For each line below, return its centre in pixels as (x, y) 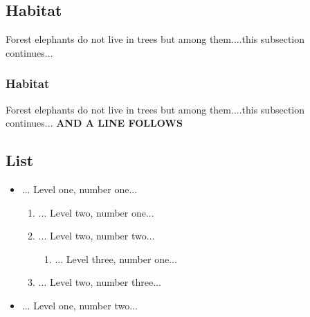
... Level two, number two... (97, 236)
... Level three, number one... (116, 259)
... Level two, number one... (96, 212)
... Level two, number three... (100, 282)
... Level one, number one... (80, 189)
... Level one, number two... (80, 305)
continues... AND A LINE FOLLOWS (94, 123)
